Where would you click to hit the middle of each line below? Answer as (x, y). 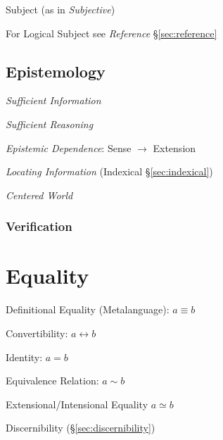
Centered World (39, 195)
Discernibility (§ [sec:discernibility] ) (81, 428)
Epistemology (56, 71)
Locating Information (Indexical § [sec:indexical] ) (109, 171)
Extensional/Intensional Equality (77, 404)
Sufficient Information (53, 100)
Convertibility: (37, 333)
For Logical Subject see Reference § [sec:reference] (111, 33)
